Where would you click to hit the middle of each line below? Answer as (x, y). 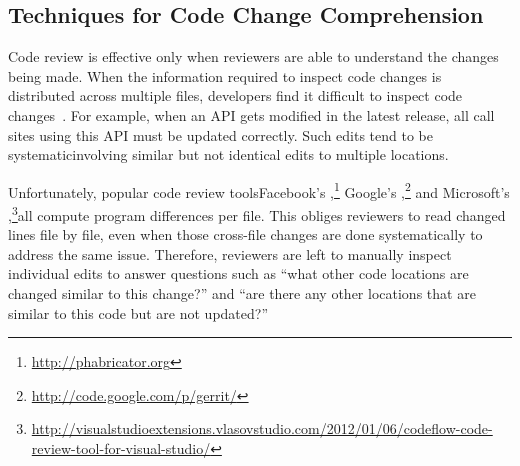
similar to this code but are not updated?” (138, 312)
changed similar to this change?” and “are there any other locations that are (242, 293)
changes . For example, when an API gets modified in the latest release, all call (251, 114)
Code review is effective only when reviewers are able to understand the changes (253, 56)
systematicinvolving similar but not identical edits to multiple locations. (228, 154)
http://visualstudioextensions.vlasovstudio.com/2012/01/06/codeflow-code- (262, 428)
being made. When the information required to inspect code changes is (225, 75)
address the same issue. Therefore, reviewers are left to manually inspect (230, 253)
